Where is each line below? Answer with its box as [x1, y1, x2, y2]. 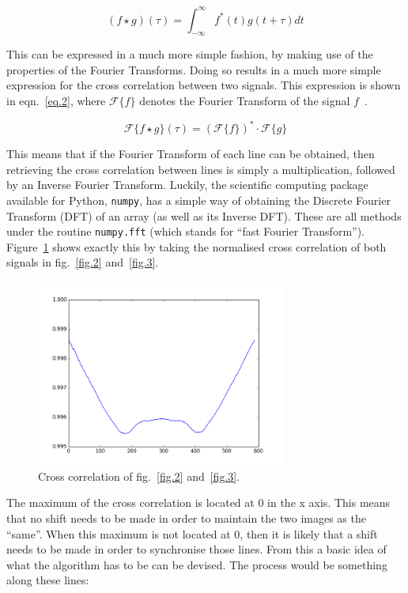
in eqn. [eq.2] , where [6, 93, 106, 109]
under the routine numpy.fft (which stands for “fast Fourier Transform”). [6, 223, 365, 240]
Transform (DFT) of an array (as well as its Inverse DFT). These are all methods [6, 207, 402, 224]
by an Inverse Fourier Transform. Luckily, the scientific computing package [6, 176, 368, 193]
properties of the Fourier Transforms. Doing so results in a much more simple [6, 61, 381, 77]
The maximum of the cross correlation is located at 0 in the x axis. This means [6, 494, 391, 511]
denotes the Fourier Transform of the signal [139, 93, 350, 109]
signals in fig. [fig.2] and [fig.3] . [6, 254, 159, 270]
